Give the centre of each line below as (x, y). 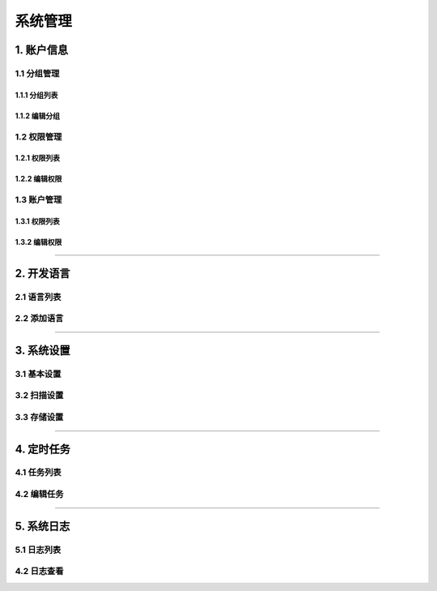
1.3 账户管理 (38, 200)
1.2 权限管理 (38, 136)
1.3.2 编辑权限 (38, 242)
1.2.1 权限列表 (38, 158)
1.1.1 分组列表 (36, 95)
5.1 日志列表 (38, 550)
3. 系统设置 (42, 350)
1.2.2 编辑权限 (38, 179)
